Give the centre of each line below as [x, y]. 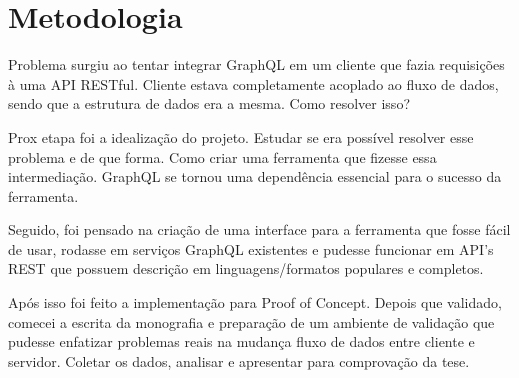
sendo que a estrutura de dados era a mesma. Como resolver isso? [209, 103]
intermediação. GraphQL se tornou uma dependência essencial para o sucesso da [255, 176]
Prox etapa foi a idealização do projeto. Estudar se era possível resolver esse [241, 136]
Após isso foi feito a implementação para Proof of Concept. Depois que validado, [255, 302]
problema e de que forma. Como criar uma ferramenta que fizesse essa [222, 156]
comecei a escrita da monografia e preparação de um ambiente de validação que [251, 321]
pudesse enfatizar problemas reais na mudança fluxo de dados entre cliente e [241, 341]
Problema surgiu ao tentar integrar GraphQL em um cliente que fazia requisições [256, 64]
